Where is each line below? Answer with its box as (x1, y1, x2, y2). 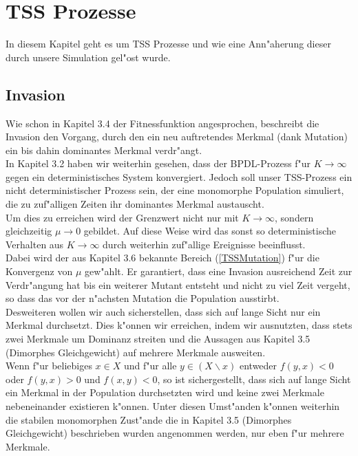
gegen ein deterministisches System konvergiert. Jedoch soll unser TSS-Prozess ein (6, 169, 352, 184)
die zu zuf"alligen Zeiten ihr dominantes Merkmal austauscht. (6, 197, 264, 211)
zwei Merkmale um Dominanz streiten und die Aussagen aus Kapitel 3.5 (6, 332, 310, 346)
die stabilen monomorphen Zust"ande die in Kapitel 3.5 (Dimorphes (6, 412, 292, 426)
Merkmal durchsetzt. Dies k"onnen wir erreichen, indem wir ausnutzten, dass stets (6, 318, 352, 332)
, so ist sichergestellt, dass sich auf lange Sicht (157, 371, 351, 386)
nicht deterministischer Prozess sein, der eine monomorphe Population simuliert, (6, 183, 344, 197)
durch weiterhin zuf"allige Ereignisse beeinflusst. (103, 237, 306, 251)
